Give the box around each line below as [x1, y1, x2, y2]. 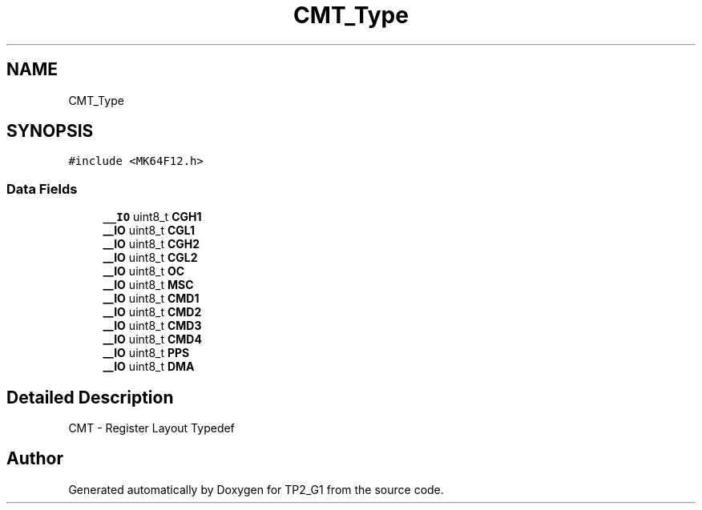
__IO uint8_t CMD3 [103, 319, 202, 333]
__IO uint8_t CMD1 [103, 291, 200, 306]
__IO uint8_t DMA [103, 359, 195, 374]
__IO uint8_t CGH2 [103, 237, 200, 251]
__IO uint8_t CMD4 [103, 332, 202, 347]
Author [6, 448, 63, 469]
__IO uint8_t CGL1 [103, 223, 196, 238]
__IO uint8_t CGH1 [103, 210, 202, 224]
